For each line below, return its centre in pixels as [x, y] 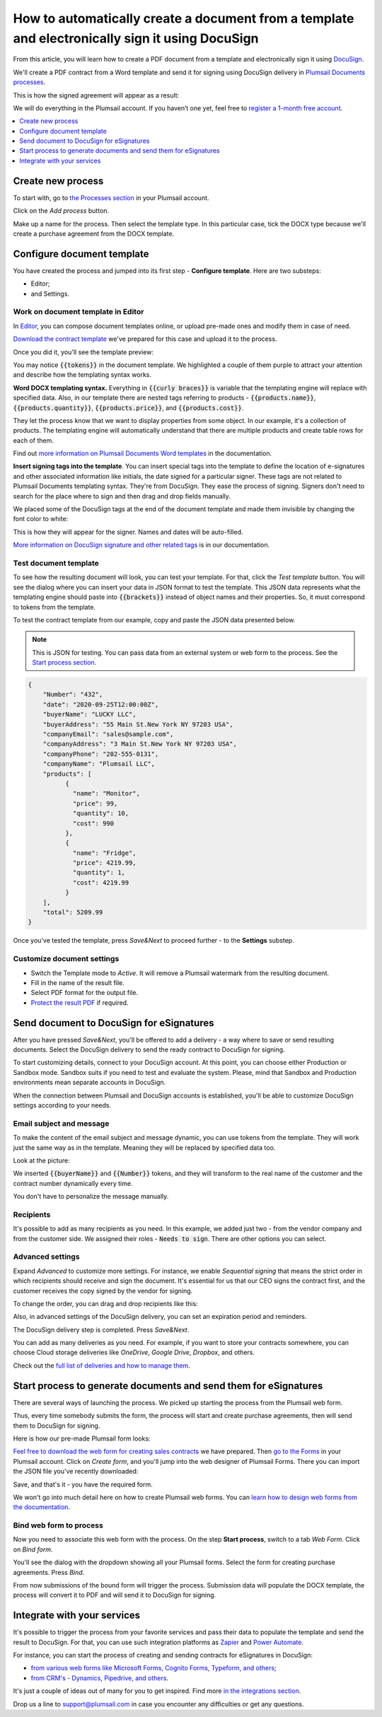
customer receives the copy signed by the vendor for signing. [103, 1291]
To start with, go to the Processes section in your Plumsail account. [111, 197]
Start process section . [64, 663]
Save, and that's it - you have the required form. [83, 1484]
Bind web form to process [58, 1525]
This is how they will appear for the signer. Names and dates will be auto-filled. [128, 532]
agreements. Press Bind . [49, 1572]
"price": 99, [95, 803]
